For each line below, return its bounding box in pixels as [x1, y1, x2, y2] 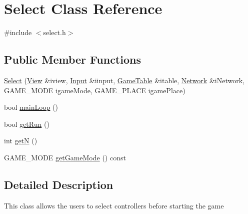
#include [4, 27, 32, 38]
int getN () [4, 135, 37, 146]
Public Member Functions [4, 52, 141, 67]
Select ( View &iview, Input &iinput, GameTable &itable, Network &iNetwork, [4, 75, 244, 85]
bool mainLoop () [4, 102, 58, 112]
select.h [43, 27, 66, 38]
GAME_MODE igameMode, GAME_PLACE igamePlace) [4, 85, 185, 95]
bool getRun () [4, 118, 49, 129]
